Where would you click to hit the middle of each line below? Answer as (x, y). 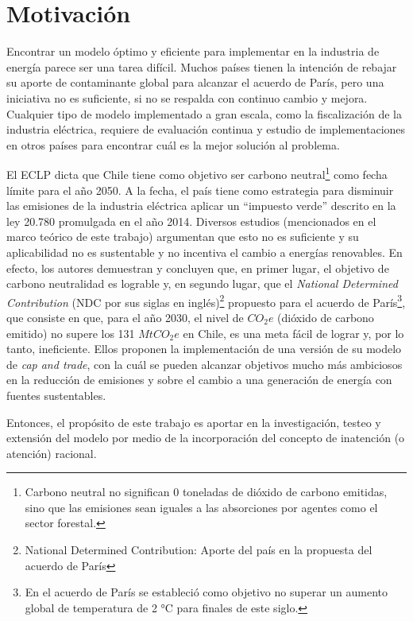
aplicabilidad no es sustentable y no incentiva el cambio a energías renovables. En (205, 252)
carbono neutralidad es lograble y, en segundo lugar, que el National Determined (202, 283)
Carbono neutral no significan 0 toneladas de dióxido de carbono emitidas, (206, 492)
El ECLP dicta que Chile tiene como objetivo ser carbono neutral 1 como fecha (197, 173)
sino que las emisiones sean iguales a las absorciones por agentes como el (201, 507)
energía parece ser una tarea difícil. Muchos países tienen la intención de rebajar (202, 66)
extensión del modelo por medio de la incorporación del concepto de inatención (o (206, 438)
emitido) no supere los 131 (71, 333)
